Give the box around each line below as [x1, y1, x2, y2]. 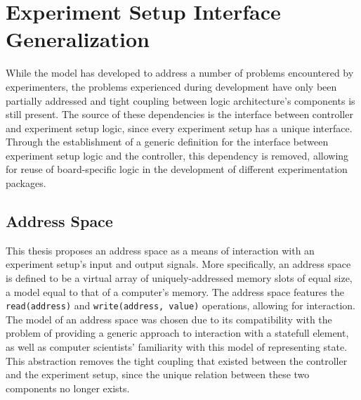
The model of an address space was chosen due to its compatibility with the [6, 311, 332, 326]
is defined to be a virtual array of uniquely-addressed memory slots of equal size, [6, 271, 353, 285]
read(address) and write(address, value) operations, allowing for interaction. [6, 298, 355, 313]
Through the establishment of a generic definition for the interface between [6, 134, 329, 149]
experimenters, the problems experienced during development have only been [6, 79, 337, 93]
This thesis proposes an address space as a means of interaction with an [6, 243, 315, 257]
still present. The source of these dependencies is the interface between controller [6, 107, 353, 122]
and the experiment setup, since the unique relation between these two [6, 367, 310, 382]
